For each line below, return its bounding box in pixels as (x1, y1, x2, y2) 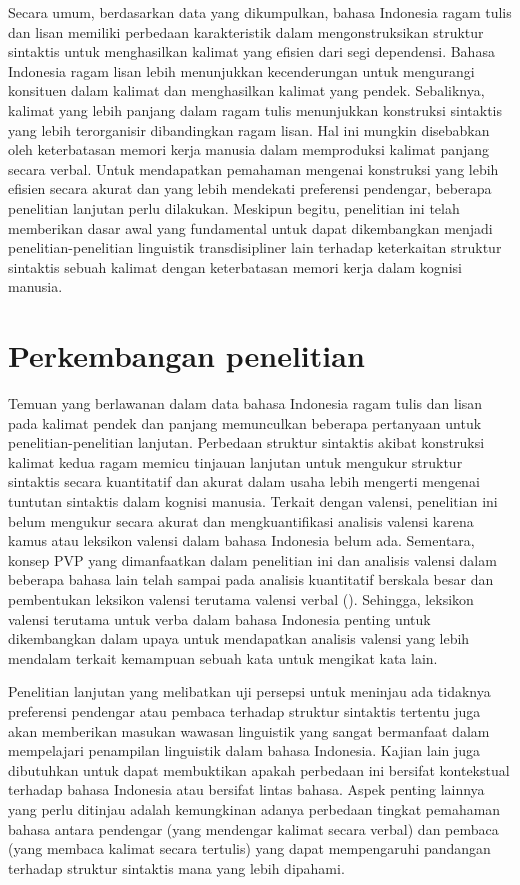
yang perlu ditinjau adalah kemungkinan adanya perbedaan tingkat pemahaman (8, 798, 501, 819)
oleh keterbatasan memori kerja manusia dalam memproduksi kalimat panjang (8, 139, 490, 160)
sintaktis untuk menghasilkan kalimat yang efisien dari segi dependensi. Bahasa (8, 41, 495, 62)
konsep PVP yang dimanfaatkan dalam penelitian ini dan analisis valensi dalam (8, 549, 497, 570)
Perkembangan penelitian (8, 335, 365, 376)
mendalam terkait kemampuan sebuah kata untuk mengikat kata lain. (8, 647, 438, 668)
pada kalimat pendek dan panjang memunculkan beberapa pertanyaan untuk (8, 412, 482, 433)
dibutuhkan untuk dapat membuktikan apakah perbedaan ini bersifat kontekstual (8, 759, 510, 780)
